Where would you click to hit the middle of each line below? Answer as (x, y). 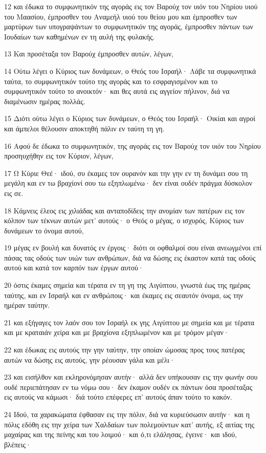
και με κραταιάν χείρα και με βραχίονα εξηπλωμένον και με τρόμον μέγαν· (117, 332)
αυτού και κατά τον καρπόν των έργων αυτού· (74, 268)
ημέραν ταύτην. (27, 305)
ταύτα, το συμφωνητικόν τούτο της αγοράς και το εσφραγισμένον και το (111, 81)
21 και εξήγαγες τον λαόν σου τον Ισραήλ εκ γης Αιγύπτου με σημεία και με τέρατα (129, 322)
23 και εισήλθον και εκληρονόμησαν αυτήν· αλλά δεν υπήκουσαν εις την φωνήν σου (131, 377)
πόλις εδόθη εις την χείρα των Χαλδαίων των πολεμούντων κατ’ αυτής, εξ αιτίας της (129, 424)
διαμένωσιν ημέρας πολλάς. (45, 101)
